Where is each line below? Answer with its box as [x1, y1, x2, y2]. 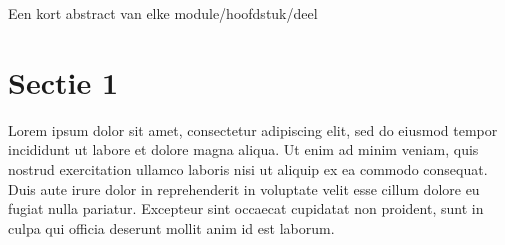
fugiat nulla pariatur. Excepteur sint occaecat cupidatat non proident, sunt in [8, 198, 484, 219]
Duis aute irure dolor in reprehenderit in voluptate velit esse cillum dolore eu [8, 178, 480, 199]
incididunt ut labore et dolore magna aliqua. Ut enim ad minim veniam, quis [8, 139, 479, 160]
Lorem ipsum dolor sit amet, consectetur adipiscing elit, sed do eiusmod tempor [8, 119, 498, 140]
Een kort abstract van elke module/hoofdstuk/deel [8, 3, 318, 23]
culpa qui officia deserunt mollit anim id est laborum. [8, 217, 335, 238]
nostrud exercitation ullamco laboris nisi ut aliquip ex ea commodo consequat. [8, 158, 488, 179]
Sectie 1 [8, 61, 118, 102]
